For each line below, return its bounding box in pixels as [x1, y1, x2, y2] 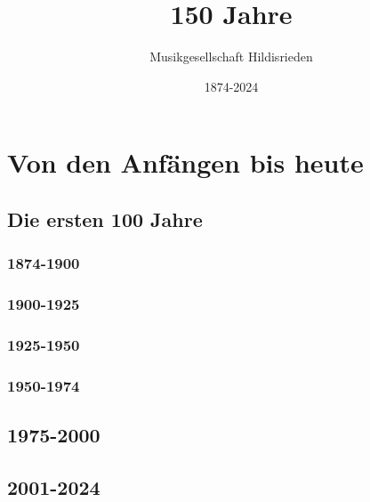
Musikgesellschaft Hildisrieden [149, 47, 313, 66]
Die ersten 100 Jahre [7, 205, 203, 232]
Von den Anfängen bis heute [7, 144, 364, 181]
